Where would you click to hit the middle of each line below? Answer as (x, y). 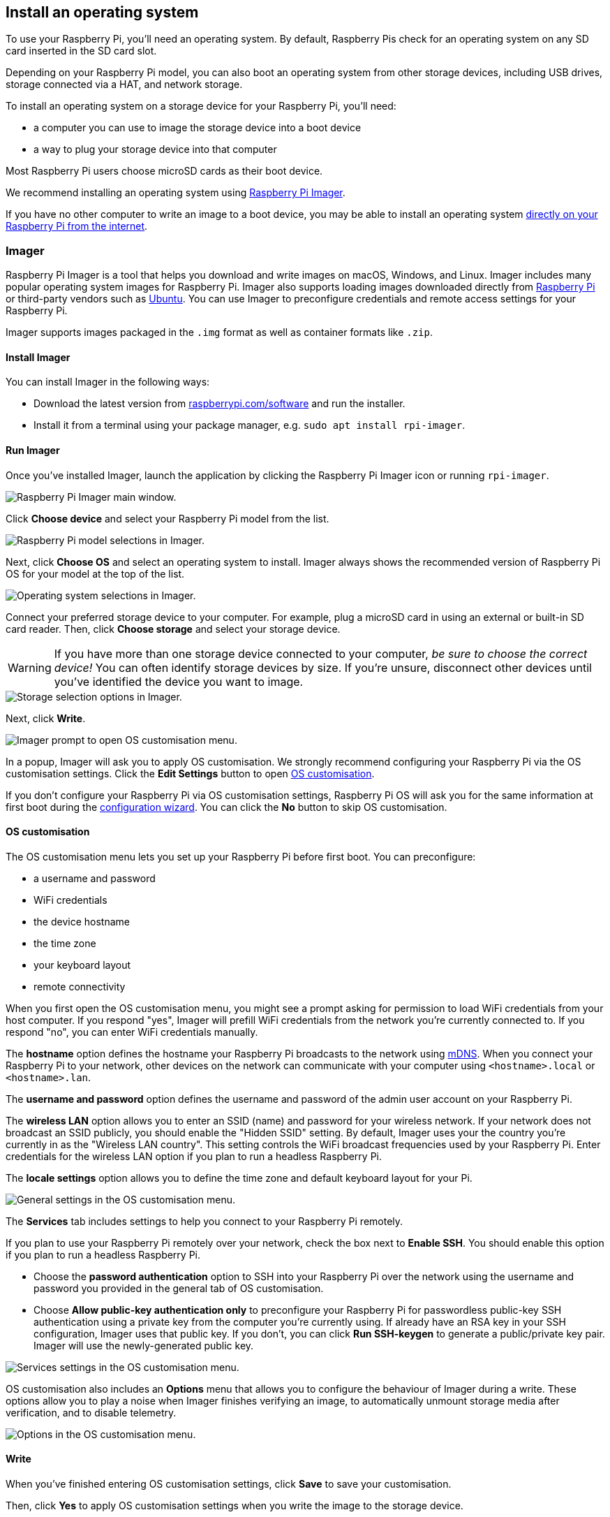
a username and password (95, 878)
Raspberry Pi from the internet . (77, 226)
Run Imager (33, 450)
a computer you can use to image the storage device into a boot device (198, 128)
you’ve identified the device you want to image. (179, 681)
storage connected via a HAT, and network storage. (124, 85)
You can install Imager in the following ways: (108, 382)
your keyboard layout (82, 965)
